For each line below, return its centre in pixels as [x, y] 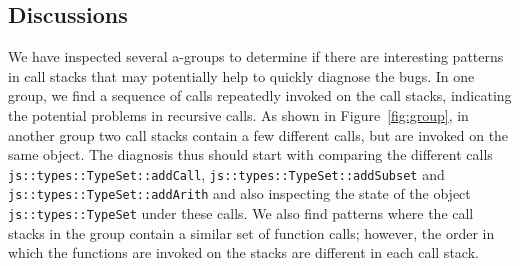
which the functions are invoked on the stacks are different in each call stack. [243, 252]
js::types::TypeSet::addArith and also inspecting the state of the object [239, 193]
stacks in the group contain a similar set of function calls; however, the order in [251, 232]
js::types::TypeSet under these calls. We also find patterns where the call [241, 213]
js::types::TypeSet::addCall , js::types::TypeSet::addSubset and [226, 173]
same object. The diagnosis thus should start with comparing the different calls [250, 154]
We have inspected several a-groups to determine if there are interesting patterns [256, 56]
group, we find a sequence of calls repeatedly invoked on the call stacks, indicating [260, 95]
